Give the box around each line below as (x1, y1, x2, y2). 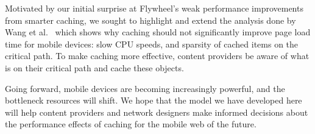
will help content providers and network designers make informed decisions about (5, 105, 308, 118)
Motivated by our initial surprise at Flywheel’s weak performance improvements (5, 2, 303, 14)
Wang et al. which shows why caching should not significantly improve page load (5, 26, 311, 38)
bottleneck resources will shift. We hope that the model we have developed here (5, 94, 302, 107)
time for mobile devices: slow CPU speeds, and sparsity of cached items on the (5, 37, 299, 50)
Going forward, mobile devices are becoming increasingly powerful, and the (5, 82, 285, 94)
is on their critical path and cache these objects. (5, 61, 184, 74)
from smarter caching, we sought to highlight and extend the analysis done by (5, 13, 296, 26)
